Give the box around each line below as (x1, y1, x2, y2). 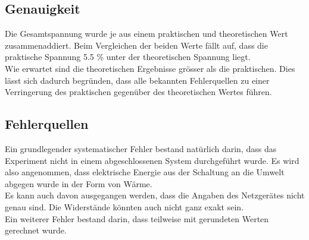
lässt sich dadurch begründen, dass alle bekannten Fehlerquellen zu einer (5, 74, 270, 86)
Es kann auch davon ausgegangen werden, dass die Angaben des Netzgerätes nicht (5, 189, 305, 201)
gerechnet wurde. (5, 224, 67, 236)
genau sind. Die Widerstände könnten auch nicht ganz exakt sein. (5, 200, 244, 213)
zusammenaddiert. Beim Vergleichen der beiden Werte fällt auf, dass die (5, 39, 268, 51)
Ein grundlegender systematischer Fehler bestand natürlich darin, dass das (5, 142, 277, 154)
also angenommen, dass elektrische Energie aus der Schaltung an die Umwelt (5, 166, 285, 178)
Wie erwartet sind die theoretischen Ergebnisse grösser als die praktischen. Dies (5, 62, 295, 74)
